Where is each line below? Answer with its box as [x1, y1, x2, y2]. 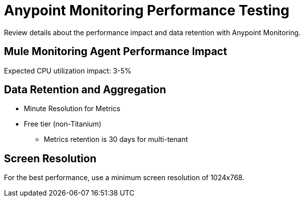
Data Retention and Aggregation [4, 83, 166, 96]
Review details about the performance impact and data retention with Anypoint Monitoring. [4, 28, 301, 37]
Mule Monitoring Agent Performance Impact [4, 45, 228, 58]
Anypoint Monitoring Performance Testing [4, 2, 290, 19]
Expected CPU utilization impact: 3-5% [4, 66, 132, 75]
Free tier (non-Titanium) [24, 120, 102, 129]
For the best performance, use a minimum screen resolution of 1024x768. [4, 173, 244, 182]
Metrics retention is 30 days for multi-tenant [44, 135, 188, 144]
